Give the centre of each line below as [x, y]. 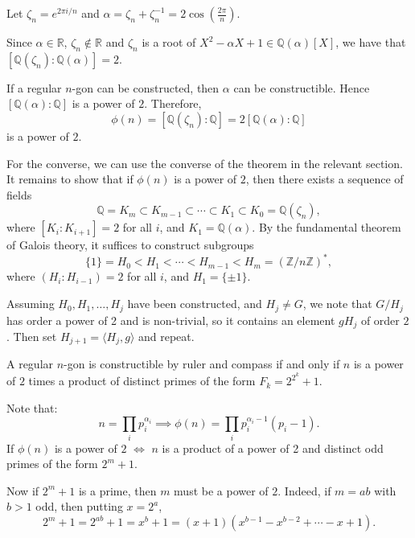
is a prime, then [117, 490]
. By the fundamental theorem [327, 227]
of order [380, 320]
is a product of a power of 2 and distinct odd [273, 448]
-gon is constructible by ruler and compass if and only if [202, 364]
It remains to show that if [70, 179]
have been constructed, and [195, 304]
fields [19, 194]
